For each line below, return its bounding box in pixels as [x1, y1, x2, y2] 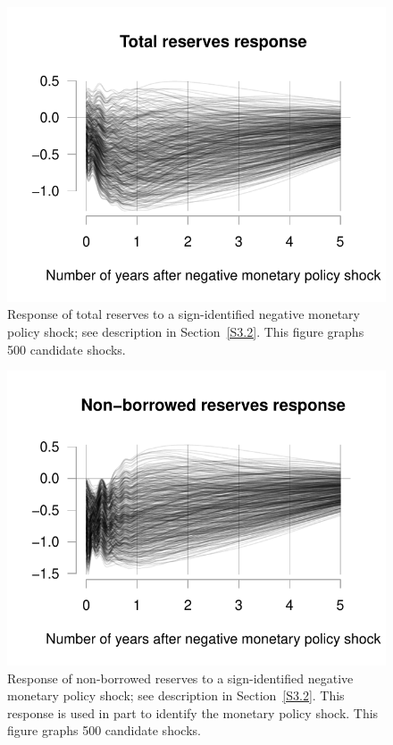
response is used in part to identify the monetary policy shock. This [7, 703, 379, 722]
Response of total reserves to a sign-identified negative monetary [7, 305, 360, 323]
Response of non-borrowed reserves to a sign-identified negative [7, 668, 354, 687]
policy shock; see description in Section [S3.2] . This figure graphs [7, 322, 364, 340]
